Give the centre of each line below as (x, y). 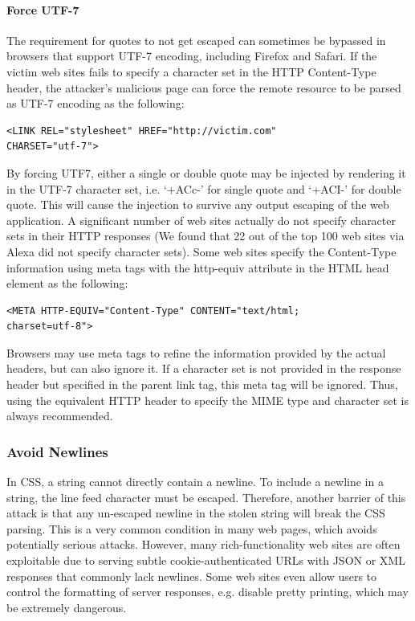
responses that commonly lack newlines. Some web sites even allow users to (192, 576)
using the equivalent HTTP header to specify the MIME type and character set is (207, 400)
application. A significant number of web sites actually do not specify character (201, 220)
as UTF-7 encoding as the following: (96, 103)
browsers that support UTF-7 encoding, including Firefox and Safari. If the (192, 56)
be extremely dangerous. (67, 607)
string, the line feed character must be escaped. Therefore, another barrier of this (206, 497)
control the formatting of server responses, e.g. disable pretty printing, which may (207, 592)
